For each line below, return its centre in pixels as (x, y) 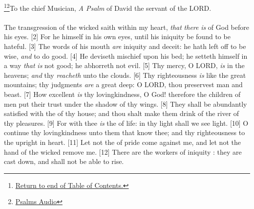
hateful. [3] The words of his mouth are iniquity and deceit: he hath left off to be (125, 46)
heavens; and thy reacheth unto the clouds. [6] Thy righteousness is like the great (125, 75)
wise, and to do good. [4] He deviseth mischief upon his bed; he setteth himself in (126, 56)
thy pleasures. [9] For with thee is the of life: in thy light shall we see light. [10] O (126, 123)
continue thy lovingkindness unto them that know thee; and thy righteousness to (125, 132)
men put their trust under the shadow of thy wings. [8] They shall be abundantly (126, 104)
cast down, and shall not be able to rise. (64, 161)
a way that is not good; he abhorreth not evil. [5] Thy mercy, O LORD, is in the (124, 65)
